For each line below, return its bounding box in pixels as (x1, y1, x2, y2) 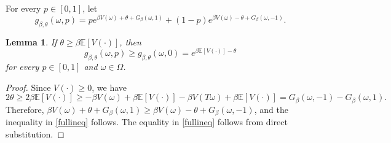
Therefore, (6, 102, 44, 115)
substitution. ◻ (6, 127, 65, 140)
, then (119, 35, 141, 48)
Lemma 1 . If (6, 35, 57, 48)
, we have (92, 80, 127, 93)
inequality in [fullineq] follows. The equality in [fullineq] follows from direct (6, 115, 288, 128)
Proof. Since (6, 80, 51, 93)
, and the (254, 102, 288, 115)
